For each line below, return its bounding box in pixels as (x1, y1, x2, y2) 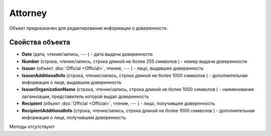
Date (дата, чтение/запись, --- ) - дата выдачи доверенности (22, 51, 153, 57)
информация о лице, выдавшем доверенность (22, 79, 122, 85)
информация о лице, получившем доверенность (22, 114, 126, 120)
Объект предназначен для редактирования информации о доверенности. (9, 25, 168, 31)
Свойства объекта (9, 38, 70, 47)
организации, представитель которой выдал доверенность (22, 93, 149, 99)
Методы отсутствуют (9, 123, 55, 130)
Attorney (9, 8, 47, 19)
